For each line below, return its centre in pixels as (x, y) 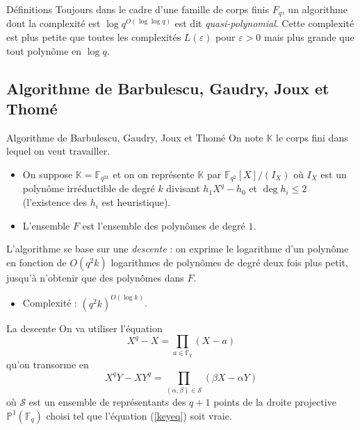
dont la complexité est (54, 23)
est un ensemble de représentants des (107, 402)
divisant (183, 188)
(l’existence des (55, 202)
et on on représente (154, 174)
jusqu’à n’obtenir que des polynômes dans (95, 277)
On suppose (48, 174)
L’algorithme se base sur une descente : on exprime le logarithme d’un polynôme (178, 249)
